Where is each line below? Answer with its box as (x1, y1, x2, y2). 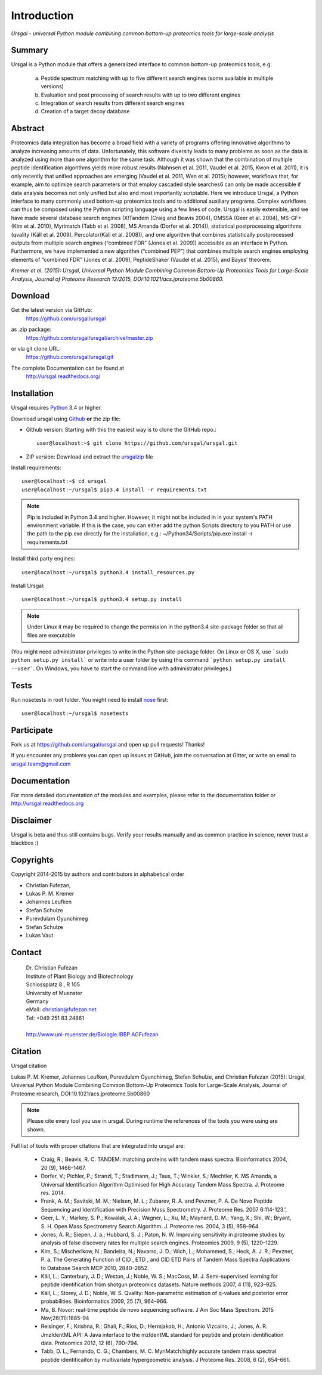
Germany (26, 998, 49, 1005)
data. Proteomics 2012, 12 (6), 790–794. (41, 1339, 139, 1347)
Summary (11, 45, 48, 55)
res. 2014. (41, 1190, 66, 1197)
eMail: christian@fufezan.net (26, 1006, 97, 1013)
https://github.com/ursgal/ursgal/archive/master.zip (26, 334, 153, 341)
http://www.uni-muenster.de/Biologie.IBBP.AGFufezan (26, 1031, 159, 1038)
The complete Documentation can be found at (11, 364, 125, 371)
